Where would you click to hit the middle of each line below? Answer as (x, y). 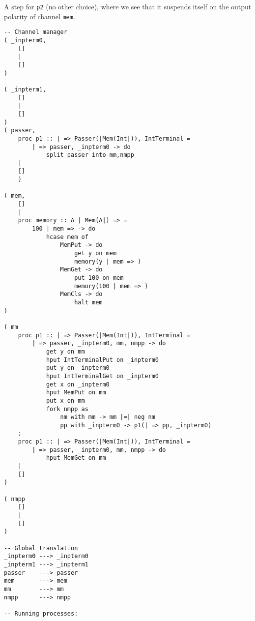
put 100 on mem (99, 278)
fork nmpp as (67, 409)
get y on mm (65, 351)
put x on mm (65, 400)
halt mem (88, 302)
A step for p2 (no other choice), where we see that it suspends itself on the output (128, 6)
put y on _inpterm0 (78, 368)
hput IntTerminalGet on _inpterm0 (102, 376)
